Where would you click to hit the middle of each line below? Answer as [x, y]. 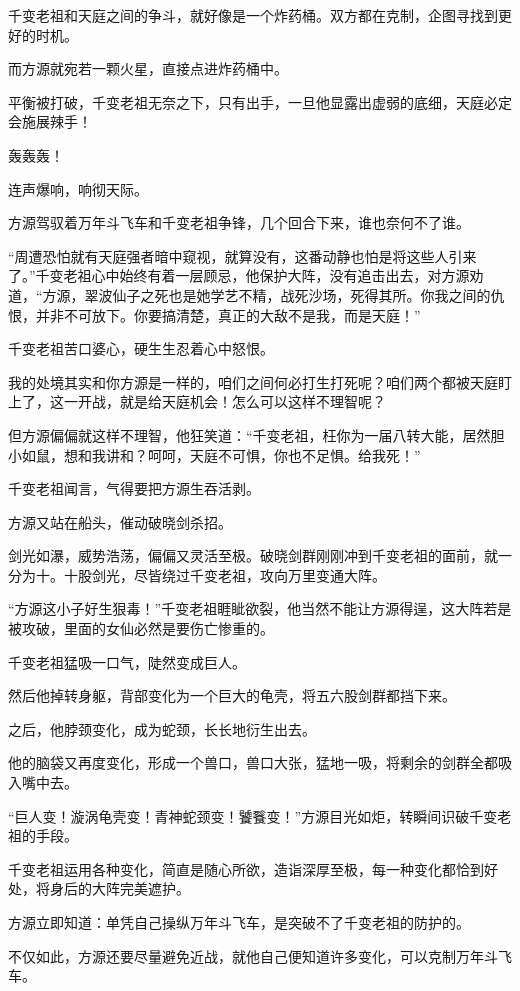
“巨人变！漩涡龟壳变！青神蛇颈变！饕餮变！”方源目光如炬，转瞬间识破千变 [253, 815]
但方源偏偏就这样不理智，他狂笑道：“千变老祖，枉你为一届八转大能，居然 [249, 434]
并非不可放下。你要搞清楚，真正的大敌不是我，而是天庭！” [228, 314]
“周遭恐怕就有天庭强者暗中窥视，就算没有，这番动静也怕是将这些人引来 [242, 255]
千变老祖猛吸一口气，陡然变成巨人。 [127, 661]
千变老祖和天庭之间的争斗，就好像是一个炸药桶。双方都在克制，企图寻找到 [253, 15]
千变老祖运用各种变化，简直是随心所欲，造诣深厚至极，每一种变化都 [232, 868]
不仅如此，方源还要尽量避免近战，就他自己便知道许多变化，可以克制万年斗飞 [260, 955]
